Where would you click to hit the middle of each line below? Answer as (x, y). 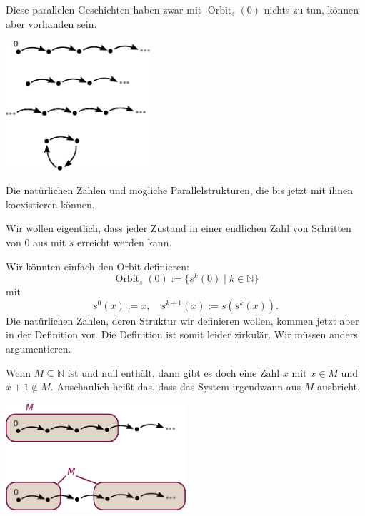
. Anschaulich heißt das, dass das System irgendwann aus (176, 386)
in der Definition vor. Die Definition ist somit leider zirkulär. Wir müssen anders (182, 334)
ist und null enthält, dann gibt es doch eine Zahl (174, 372)
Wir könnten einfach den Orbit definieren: (97, 266)
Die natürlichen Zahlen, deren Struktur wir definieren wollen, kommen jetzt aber (182, 320)
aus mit (50, 242)
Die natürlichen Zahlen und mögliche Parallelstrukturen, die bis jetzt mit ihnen (180, 190)
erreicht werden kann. (124, 242)
